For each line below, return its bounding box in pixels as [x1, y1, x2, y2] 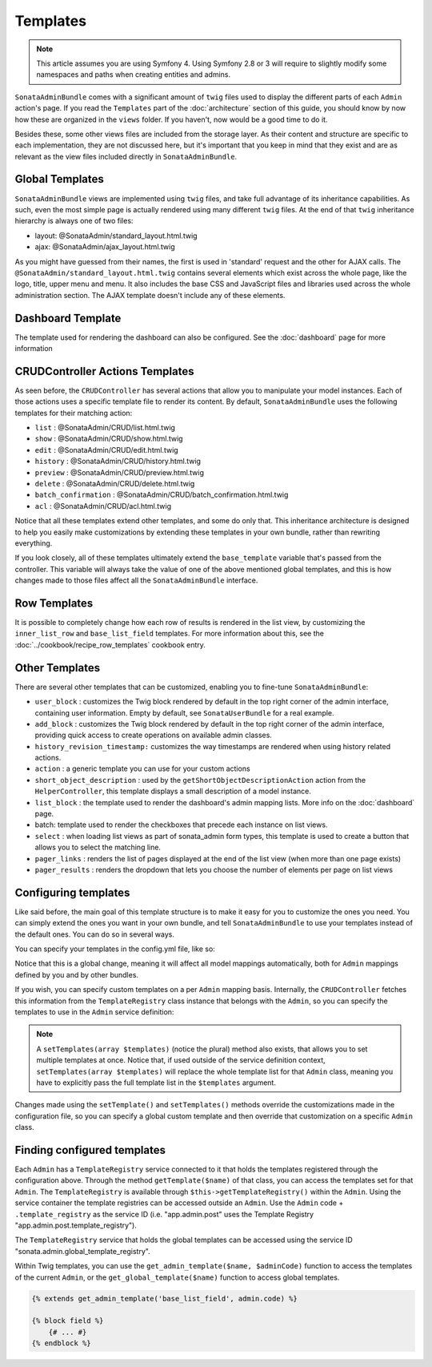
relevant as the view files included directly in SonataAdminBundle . [14, 151, 238, 161]
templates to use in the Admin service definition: [14, 1007, 174, 1017]
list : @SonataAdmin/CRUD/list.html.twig [34, 423, 176, 433]
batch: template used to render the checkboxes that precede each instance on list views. [34, 820, 328, 829]
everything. [14, 538, 53, 548]
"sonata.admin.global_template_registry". [14, 1246, 151, 1256]
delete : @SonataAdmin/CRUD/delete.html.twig [34, 479, 195, 489]
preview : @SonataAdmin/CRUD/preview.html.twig [34, 467, 204, 477]
